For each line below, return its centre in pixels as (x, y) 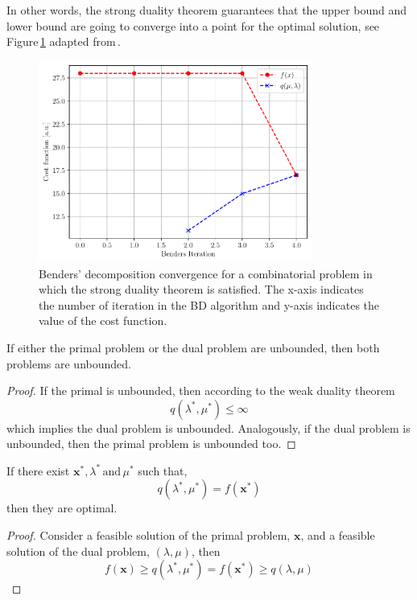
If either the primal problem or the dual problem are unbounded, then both (193, 347)
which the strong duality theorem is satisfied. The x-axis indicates (201, 289)
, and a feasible (338, 535)
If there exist (38, 470)
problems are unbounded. (69, 363)
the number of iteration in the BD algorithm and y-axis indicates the (209, 304)
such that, (163, 470)
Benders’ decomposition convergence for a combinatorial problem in (206, 273)
